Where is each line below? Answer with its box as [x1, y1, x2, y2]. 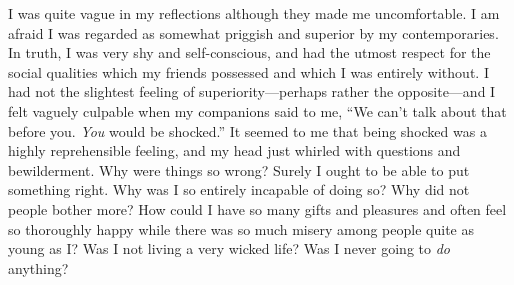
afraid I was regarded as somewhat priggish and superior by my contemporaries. [8, 22, 499, 43]
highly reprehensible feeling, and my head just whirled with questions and [8, 140, 461, 161]
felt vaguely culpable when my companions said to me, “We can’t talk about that [8, 100, 507, 121]
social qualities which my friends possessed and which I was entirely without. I [8, 61, 489, 82]
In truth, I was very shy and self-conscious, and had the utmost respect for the [8, 42, 491, 63]
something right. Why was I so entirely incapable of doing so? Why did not [8, 179, 470, 200]
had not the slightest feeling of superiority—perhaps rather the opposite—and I [8, 81, 496, 102]
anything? [8, 257, 69, 278]
